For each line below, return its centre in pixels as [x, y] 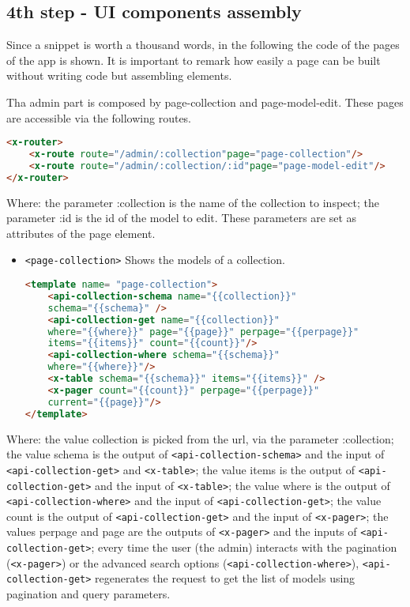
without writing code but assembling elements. [119, 75]
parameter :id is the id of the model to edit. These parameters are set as [182, 218]
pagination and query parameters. [88, 594]
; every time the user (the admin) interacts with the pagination [244, 547]
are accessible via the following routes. [99, 117]
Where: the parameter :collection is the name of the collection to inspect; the [193, 202]
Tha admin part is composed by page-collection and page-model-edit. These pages [205, 102]
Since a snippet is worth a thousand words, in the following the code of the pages [203, 45]
